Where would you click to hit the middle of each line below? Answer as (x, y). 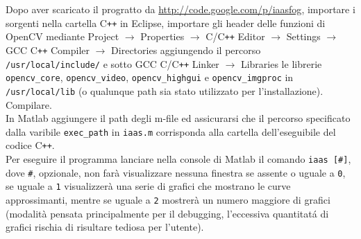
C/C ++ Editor (235, 36)
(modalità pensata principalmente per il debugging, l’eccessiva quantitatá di (167, 213)
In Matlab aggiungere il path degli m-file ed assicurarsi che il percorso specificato (178, 118)
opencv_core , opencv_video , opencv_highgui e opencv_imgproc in (150, 77)
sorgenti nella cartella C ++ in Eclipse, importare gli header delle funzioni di (166, 23)
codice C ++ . (30, 145)
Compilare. (29, 104)
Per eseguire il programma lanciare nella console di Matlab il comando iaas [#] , (178, 159)
